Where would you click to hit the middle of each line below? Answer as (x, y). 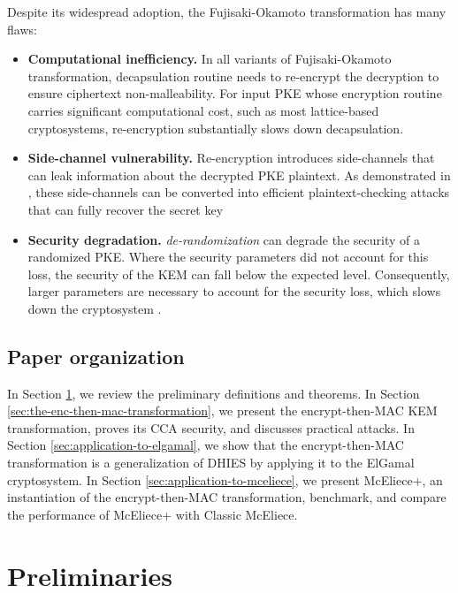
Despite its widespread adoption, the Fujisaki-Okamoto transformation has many (227, 11)
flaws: (22, 29)
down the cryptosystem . (95, 308)
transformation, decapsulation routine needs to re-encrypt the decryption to (233, 76)
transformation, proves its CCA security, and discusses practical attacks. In (211, 427)
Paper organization (96, 356)
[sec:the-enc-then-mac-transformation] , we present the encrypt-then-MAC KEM (222, 411)
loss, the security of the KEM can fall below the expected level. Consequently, (239, 274)
